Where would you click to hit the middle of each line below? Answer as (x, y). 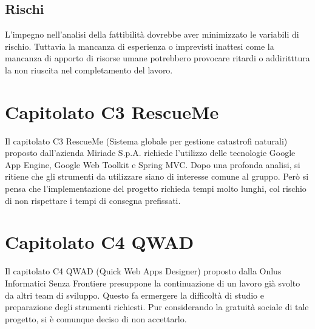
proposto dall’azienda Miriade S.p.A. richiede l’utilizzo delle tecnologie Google (150, 153)
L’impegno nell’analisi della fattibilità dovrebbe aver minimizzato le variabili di (152, 34)
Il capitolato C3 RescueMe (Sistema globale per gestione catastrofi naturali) (146, 141)
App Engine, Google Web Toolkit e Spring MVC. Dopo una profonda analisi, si (153, 164)
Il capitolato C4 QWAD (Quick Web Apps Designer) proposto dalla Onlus (143, 271)
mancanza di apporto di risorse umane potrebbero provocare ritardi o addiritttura (157, 58)
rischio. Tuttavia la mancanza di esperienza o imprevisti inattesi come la (140, 46)
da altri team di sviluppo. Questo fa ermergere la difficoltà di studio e (134, 295)
